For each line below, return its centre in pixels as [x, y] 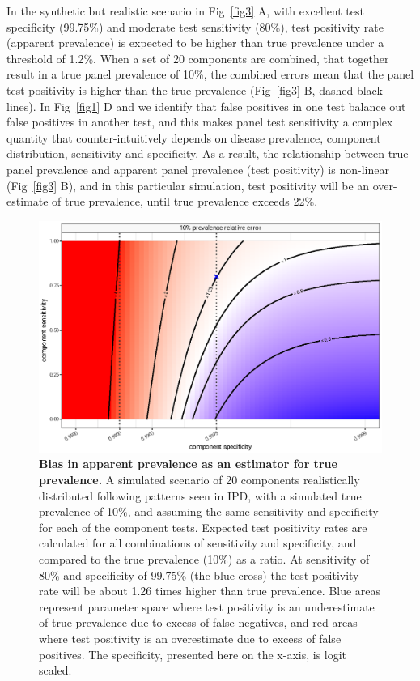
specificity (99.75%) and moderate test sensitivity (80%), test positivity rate [195, 26]
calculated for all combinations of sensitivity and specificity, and [198, 543]
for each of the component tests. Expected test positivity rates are [203, 527]
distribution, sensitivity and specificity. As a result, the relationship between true [208, 153]
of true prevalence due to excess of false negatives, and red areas [198, 622]
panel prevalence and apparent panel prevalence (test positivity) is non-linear [198, 169]
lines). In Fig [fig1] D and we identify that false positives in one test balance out [206, 106]
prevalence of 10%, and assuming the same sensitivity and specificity [209, 511]
